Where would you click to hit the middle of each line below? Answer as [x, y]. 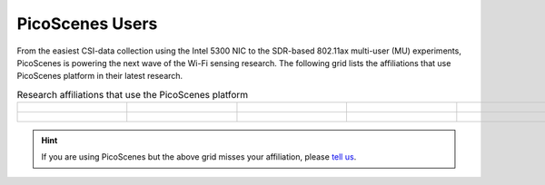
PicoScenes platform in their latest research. [100, 76]
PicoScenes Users [87, 24]
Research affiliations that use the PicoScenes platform [133, 94]
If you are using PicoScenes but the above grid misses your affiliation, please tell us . [199, 157]
